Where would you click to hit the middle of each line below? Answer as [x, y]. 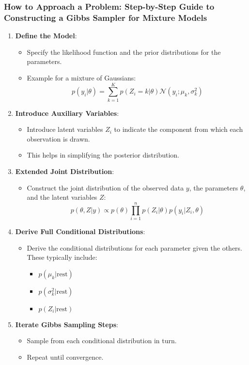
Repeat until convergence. [65, 357]
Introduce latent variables [65, 129]
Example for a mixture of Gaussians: [81, 77]
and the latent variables [62, 197]
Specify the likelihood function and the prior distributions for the [124, 52]
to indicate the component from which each [179, 129]
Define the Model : [46, 36]
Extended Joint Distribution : [65, 171]
